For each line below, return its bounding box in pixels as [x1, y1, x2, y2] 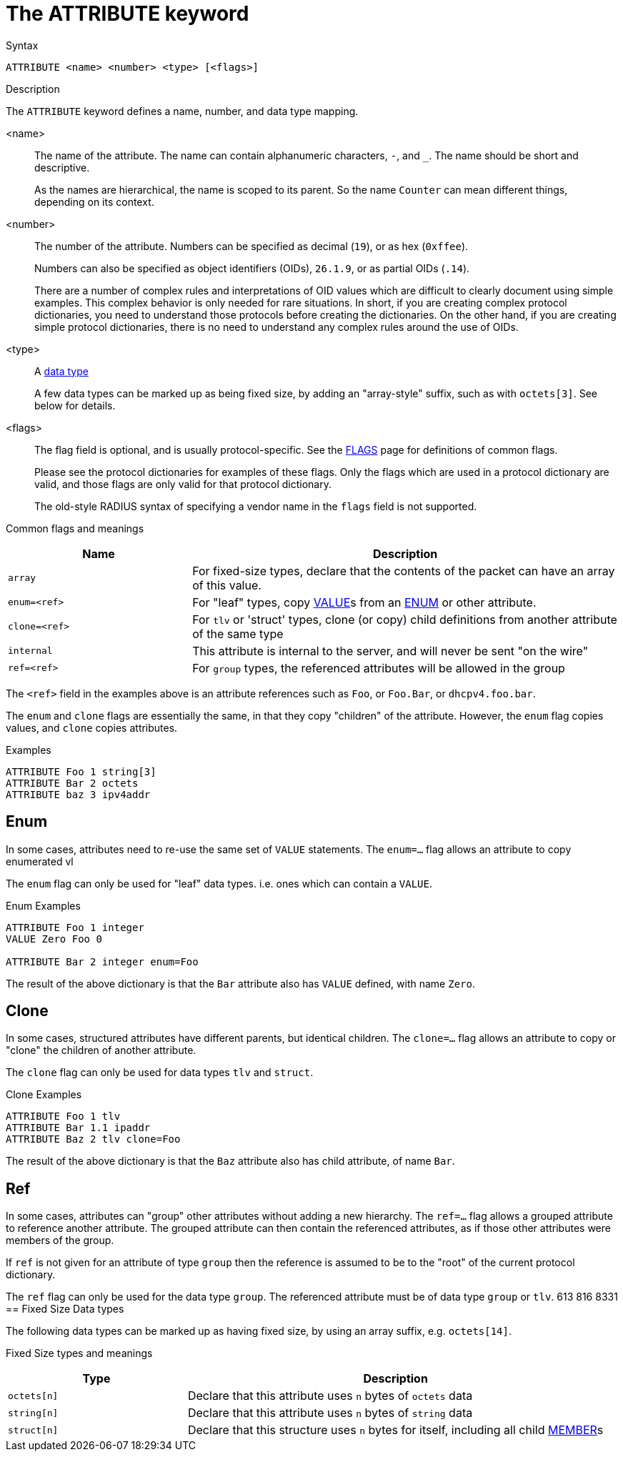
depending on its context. [34, 195, 154, 208]
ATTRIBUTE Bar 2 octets [6, 777, 139, 789]
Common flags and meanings [6, 522, 144, 534]
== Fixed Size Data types [6, 1303, 124, 1316]
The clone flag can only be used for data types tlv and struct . [6, 1066, 314, 1079]
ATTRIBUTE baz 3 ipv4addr [6, 788, 151, 800]
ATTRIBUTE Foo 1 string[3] [6, 765, 156, 777]
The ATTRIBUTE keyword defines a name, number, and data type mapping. [6, 104, 359, 117]
